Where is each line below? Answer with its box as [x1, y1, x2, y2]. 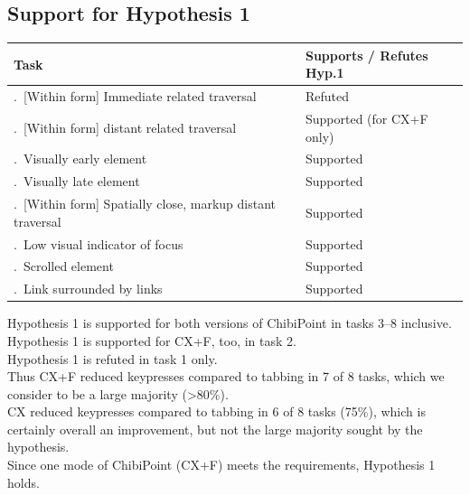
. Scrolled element [14, 257, 114, 276]
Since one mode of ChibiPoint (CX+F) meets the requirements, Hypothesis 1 [7, 455, 436, 474]
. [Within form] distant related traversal [14, 117, 237, 136]
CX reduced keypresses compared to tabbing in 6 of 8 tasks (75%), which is [7, 402, 426, 421]
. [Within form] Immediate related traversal [14, 87, 257, 106]
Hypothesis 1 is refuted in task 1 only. [7, 349, 218, 368]
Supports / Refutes [305, 45, 428, 64]
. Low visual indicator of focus [14, 234, 183, 253]
